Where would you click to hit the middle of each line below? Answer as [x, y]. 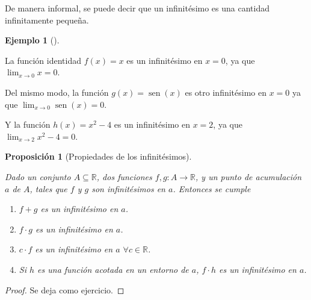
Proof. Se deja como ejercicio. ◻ [65, 289]
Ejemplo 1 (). [32, 40]
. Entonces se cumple [212, 188]
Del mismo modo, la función [57, 92]
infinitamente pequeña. [47, 20]
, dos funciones [124, 176]
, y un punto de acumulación [249, 176]
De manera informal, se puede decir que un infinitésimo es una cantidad [137, 8]
